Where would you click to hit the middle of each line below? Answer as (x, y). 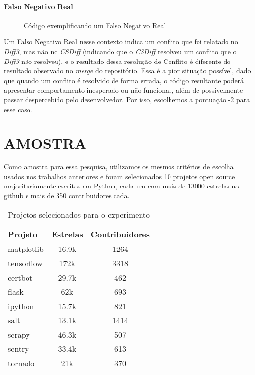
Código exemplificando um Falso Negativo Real (95, 25)
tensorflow (25, 263)
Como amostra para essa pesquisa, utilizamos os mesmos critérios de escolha (119, 167)
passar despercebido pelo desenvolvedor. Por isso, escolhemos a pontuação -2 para (127, 99)
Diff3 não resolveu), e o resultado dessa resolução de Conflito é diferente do (117, 61)
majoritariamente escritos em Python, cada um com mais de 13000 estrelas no (122, 186)
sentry (18, 348)
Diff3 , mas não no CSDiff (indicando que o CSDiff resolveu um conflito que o (120, 51)
